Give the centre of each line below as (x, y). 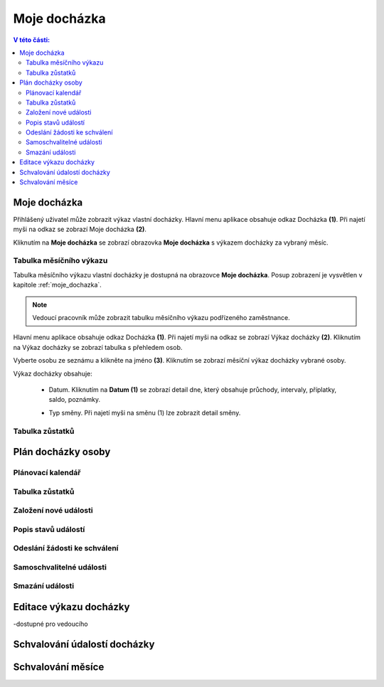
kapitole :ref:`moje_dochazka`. (58, 285)
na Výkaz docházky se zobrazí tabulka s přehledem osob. (98, 347)
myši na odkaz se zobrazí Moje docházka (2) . (80, 229)
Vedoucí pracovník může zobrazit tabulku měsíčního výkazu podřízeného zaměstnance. (161, 318)
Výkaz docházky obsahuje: (53, 373)
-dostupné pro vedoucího (50, 624)
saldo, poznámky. (75, 400)
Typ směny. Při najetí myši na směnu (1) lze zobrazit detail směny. (145, 412)
